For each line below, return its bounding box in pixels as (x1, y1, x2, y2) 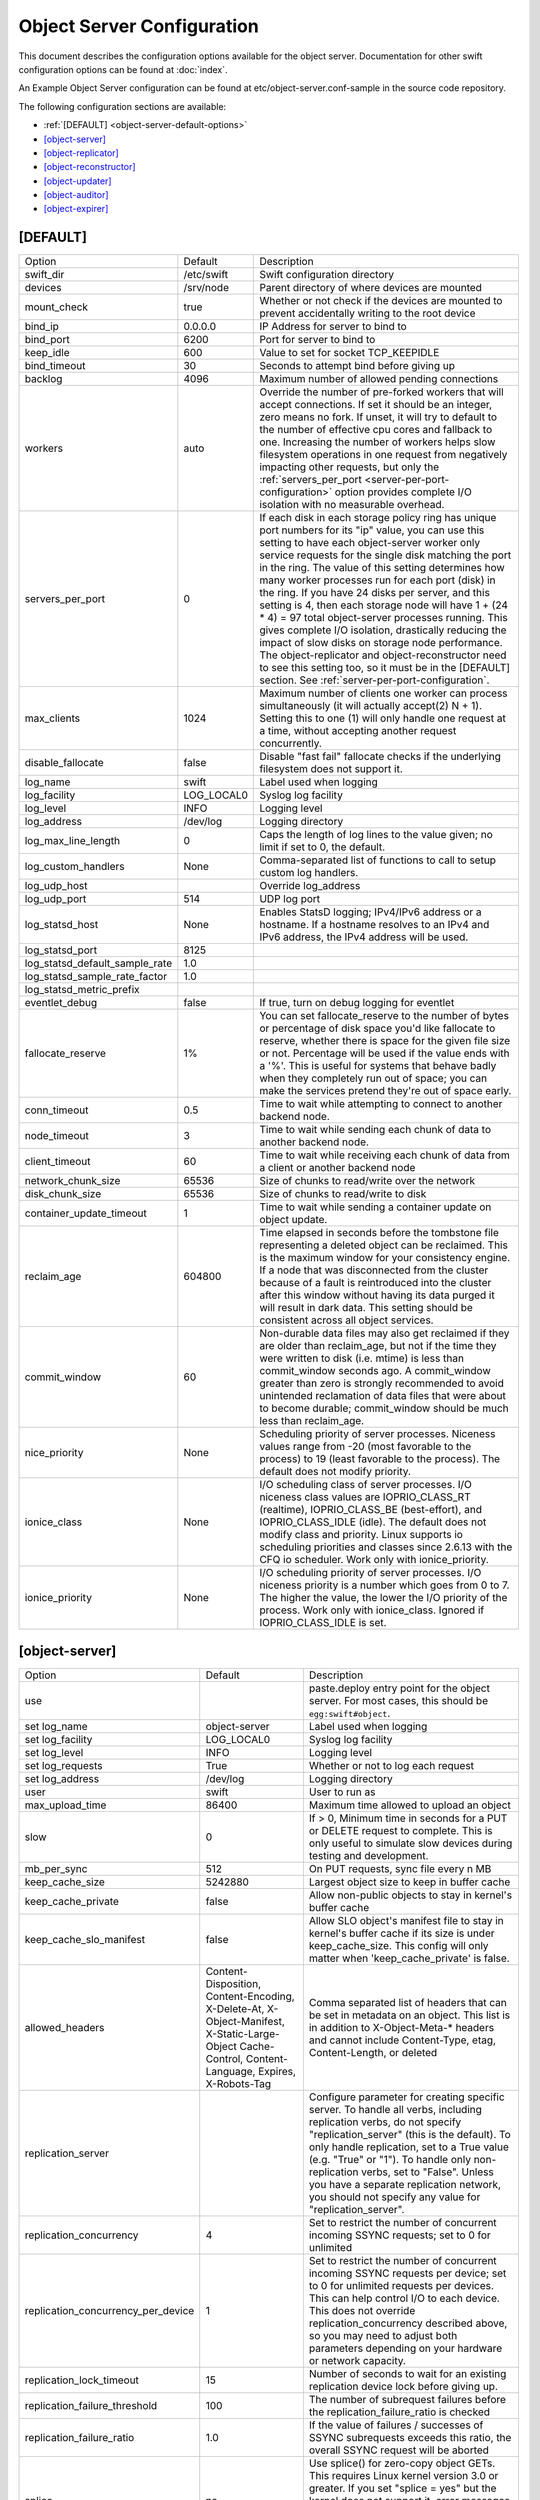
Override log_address (259, 879, 361, 893)
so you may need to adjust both (308, 2328, 458, 2342)
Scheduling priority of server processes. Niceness (259, 1427, 496, 1441)
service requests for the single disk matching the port (259, 548, 512, 562)
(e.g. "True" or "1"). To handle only (308, 2152, 472, 2166)
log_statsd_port (24, 943, 98, 957)
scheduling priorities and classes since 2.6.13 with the (259, 1540, 513, 1554)
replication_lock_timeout (24, 2373, 140, 2387)
